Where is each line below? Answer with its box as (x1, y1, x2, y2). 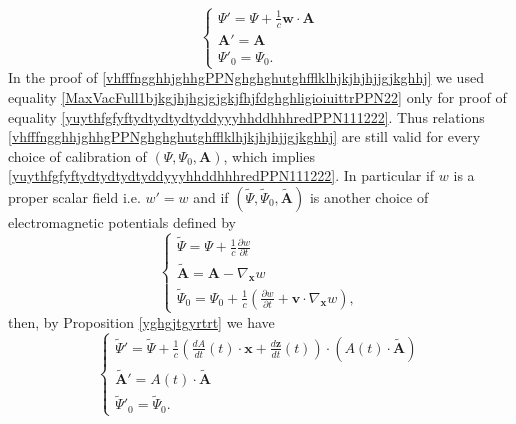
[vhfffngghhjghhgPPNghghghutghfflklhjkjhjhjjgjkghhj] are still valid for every (8, 126, 481, 147)
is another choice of (309, 186, 429, 207)
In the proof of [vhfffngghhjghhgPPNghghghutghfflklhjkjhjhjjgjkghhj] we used (8, 67, 484, 88)
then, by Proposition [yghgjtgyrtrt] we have (8, 311, 275, 332)
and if (193, 186, 229, 207)
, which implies (223, 145, 315, 166)
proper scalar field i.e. (8, 186, 141, 207)
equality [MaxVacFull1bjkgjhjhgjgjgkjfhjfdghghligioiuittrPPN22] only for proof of (8, 87, 507, 107)
